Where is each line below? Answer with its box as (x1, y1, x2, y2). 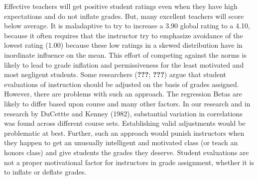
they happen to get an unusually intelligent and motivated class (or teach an (4, 137, 238, 148)
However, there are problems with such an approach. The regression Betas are (4, 89, 242, 99)
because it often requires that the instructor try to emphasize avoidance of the (4, 30, 243, 40)
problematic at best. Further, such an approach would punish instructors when (4, 127, 245, 138)
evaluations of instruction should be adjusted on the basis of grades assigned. (4, 79, 239, 89)
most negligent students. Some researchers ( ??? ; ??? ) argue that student (4, 69, 226, 80)
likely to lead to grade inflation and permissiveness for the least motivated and (4, 59, 244, 70)
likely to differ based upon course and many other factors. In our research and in (4, 98, 251, 108)
